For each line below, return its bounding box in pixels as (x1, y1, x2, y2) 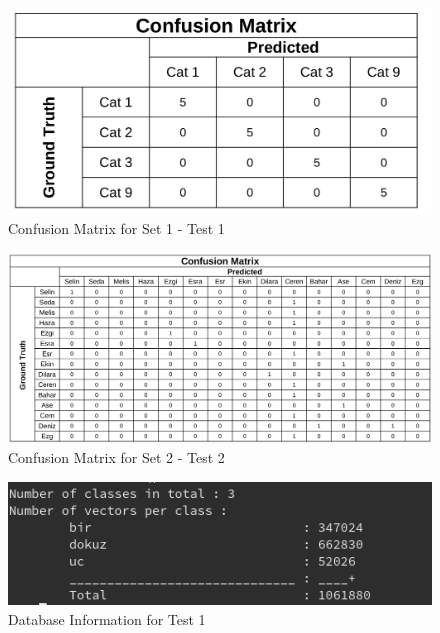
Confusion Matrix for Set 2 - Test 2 (8, 447, 225, 468)
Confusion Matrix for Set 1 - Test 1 (8, 218, 225, 239)
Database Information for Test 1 (8, 608, 206, 629)
